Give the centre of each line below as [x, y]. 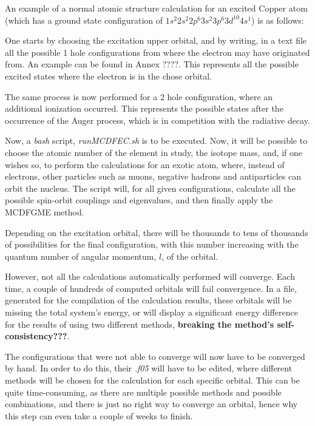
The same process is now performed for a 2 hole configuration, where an [139, 96]
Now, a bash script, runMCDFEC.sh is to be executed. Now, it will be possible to [156, 140]
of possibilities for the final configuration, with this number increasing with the [152, 244]
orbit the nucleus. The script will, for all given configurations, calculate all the [150, 188]
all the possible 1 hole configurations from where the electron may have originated [157, 52]
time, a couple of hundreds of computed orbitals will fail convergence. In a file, [151, 288]
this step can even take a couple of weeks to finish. [99, 415]
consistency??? [36, 336]
